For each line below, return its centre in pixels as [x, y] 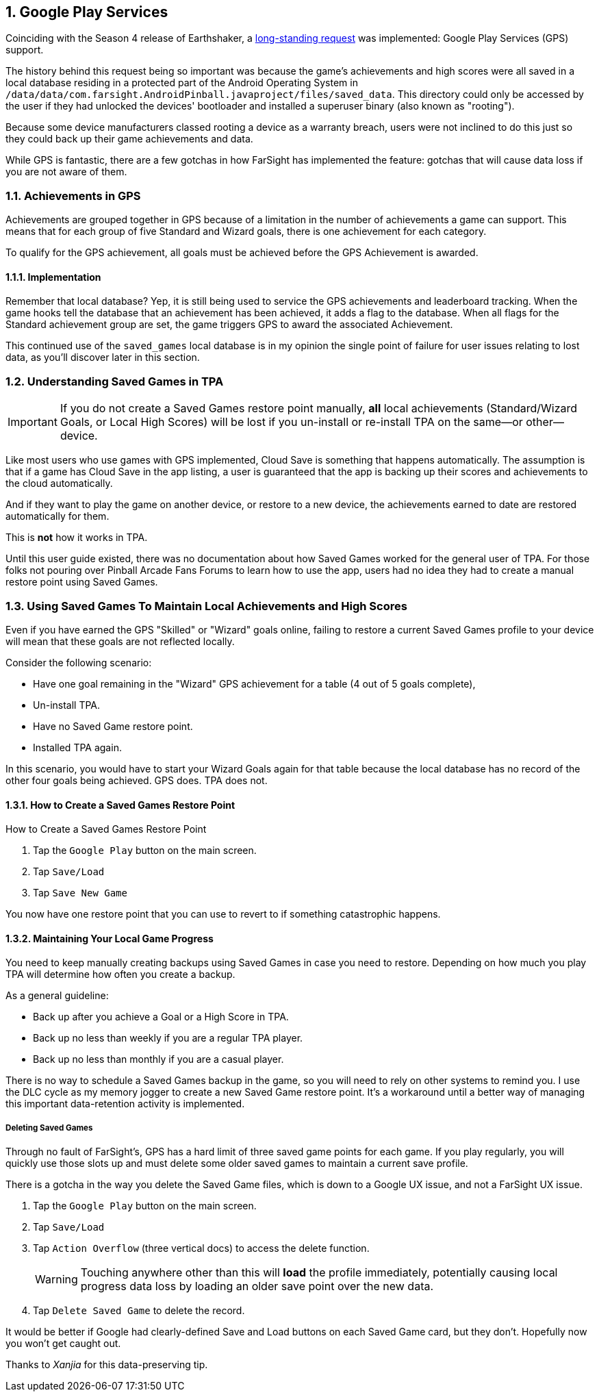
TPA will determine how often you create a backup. [120, 974]
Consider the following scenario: [79, 662]
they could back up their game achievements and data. [129, 139]
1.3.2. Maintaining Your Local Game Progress [110, 938]
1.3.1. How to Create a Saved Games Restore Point [120, 805]
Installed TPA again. [77, 747]
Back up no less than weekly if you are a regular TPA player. [168, 1038]
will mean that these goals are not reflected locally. [120, 641]
